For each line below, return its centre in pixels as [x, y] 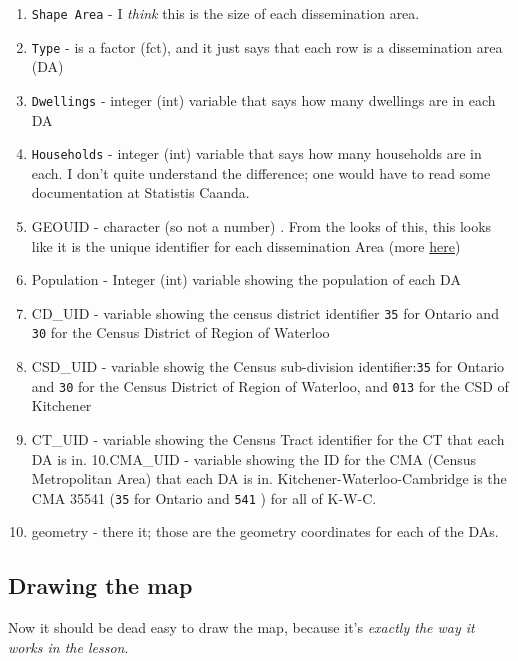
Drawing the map [100, 585]
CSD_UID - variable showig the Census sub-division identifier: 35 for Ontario [268, 366]
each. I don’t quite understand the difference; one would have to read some [261, 172]
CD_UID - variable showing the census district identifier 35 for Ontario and [265, 312]
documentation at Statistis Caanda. [140, 192]
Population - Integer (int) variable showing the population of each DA [246, 279]
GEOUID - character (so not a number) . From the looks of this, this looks [261, 226]
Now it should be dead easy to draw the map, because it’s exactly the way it [241, 627]
